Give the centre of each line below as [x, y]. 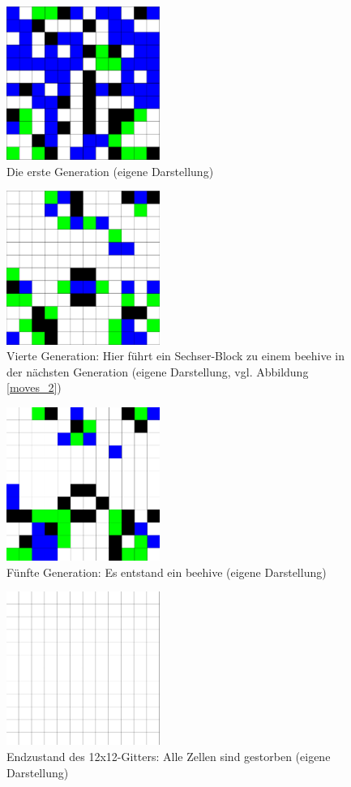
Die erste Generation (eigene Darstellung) [110, 171]
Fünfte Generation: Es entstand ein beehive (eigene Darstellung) [167, 572]
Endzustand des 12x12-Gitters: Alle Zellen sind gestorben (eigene [169, 756]
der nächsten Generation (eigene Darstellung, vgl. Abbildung [158, 371]
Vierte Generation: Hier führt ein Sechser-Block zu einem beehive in [176, 356]
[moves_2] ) [34, 387]
